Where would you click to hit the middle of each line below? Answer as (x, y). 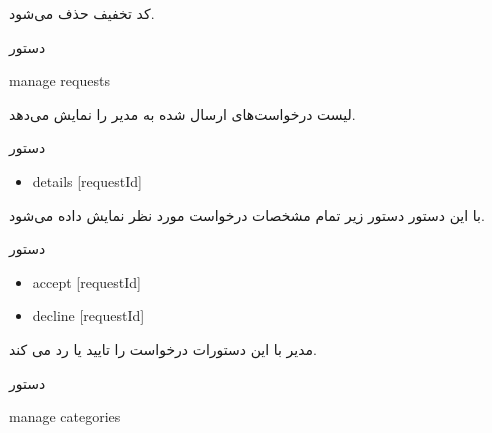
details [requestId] (87, 180)
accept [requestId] (87, 281)
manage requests (59, 80)
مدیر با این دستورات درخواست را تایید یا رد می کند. (163, 348)
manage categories (65, 416)
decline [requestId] (88, 315)
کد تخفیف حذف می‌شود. (82, 13)
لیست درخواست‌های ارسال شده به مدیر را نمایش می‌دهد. (182, 113)
